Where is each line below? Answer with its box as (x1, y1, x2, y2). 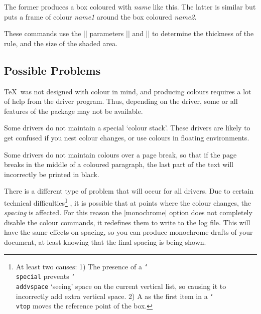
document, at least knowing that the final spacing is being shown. (4, 236, 206, 247)
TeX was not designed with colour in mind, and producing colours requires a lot (4, 86, 251, 96)
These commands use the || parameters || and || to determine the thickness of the (4, 28, 254, 39)
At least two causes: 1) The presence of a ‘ (16, 261, 148, 271)
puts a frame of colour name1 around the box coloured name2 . (4, 11, 197, 22)
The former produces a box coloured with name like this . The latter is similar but (4, 2, 256, 12)
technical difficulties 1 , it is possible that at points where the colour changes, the (4, 196, 251, 208)
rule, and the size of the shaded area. (4, 38, 118, 48)
